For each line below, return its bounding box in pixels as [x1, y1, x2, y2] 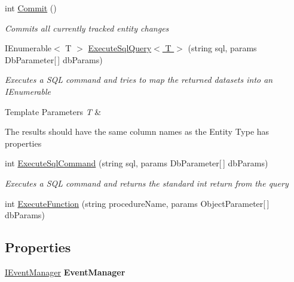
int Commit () [5, 2, 57, 14]
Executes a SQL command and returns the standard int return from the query [5, 176, 289, 189]
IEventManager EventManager [5, 265, 125, 278]
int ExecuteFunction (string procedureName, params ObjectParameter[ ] [5, 197, 269, 209]
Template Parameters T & [5, 105, 102, 117]
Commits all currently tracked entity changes [5, 21, 169, 34]
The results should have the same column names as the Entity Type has [5, 125, 269, 138]
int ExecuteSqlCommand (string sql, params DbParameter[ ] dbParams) [5, 157, 268, 169]
